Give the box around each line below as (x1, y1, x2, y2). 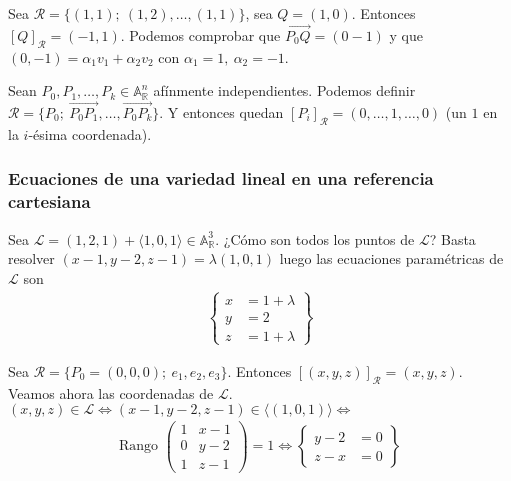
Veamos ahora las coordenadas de (8, 382, 214, 403)
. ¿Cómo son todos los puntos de (215, 228, 415, 249)
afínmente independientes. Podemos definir (153, 80, 416, 101)
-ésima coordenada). (28, 123, 152, 144)
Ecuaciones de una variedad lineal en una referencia (8, 166, 434, 191)
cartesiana (8, 189, 91, 214)
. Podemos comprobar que (120, 24, 281, 45)
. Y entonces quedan (159, 102, 284, 123)
